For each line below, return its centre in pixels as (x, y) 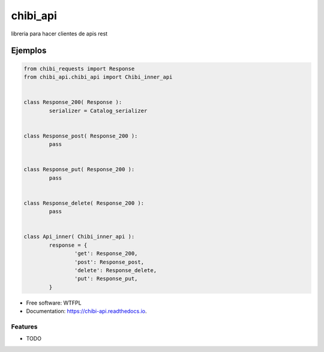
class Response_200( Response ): (73, 102)
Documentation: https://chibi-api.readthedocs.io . (86, 311)
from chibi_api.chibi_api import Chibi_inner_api (98, 77)
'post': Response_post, (109, 262)
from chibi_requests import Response (79, 68)
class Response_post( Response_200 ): (81, 136)
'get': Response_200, (106, 253)
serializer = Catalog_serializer (98, 111)
